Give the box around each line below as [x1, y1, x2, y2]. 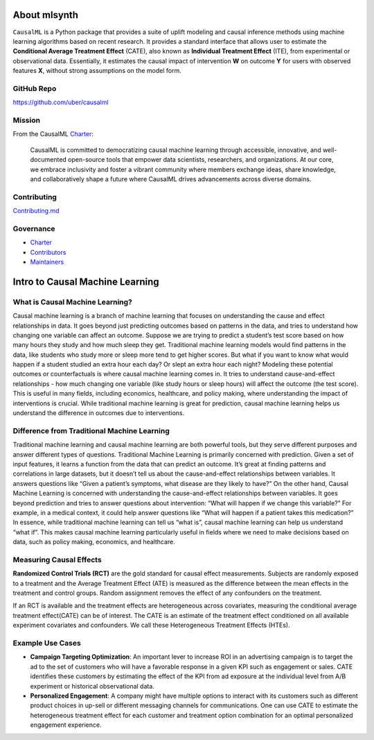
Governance [12, 224, 55, 233]
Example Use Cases [12, 638, 81, 648]
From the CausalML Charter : [12, 130, 93, 138]
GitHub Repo [12, 83, 57, 93]
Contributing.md [12, 207, 60, 215]
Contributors [30, 248, 66, 256]
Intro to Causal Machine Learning [12, 276, 159, 287]
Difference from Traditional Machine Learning [12, 426, 170, 435]
